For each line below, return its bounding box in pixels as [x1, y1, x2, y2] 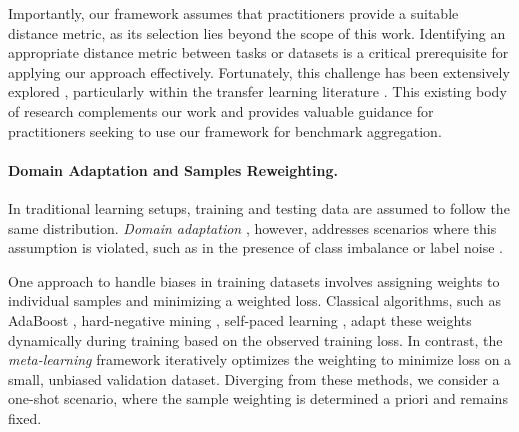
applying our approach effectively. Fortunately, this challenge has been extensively [8, 61, 510, 82]
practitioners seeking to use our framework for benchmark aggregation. [8, 120, 442, 141]
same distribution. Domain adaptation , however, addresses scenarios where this [8, 217, 497, 238]
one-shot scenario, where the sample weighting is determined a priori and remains [8, 388, 508, 409]
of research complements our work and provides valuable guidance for [8, 100, 434, 121]
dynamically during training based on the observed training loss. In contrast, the [8, 329, 503, 350]
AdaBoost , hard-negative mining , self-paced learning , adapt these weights [8, 309, 472, 330]
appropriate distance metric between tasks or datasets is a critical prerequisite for [8, 42, 509, 63]
